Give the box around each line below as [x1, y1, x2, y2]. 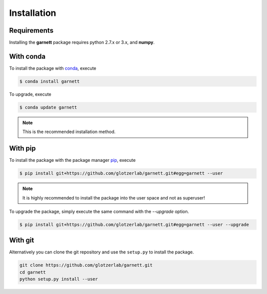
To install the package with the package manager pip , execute [9, 157, 136, 163]
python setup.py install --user [19, 276, 98, 282]
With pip [9, 144, 36, 153]
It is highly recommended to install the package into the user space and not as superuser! [22, 195, 205, 200]
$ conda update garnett [19, 104, 78, 110]
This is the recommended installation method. [22, 129, 116, 135]
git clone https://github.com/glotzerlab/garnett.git [19, 262, 153, 268]
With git [9, 236, 34, 245]
